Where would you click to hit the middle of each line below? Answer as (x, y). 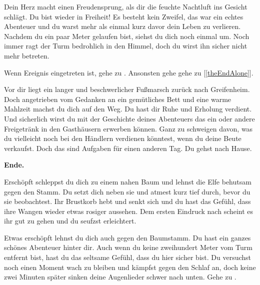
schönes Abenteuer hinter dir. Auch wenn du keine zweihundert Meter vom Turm (128, 247)
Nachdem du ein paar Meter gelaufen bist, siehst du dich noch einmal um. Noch (127, 36)
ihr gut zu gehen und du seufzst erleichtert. (70, 221)
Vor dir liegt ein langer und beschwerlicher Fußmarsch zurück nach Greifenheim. (127, 89)
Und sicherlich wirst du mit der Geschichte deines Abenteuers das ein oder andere (129, 118)
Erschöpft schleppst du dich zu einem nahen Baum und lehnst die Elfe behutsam (128, 181)
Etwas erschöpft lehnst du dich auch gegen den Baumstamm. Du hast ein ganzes (127, 237)
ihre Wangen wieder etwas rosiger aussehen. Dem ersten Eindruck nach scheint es (129, 211)
